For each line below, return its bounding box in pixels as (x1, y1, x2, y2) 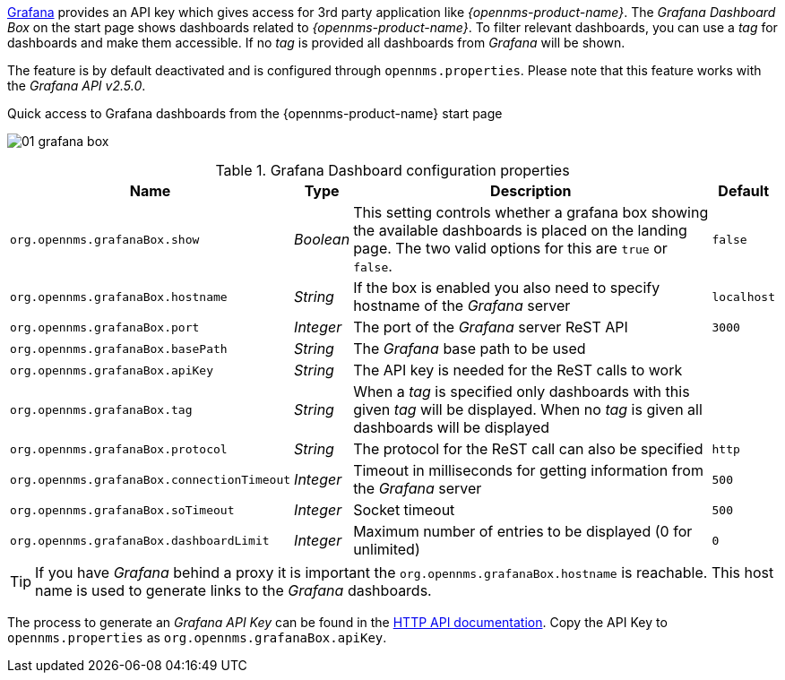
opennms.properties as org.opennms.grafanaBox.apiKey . (7, 630, 387, 645)
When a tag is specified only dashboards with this (353, 383, 690, 400)
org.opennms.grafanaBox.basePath (10, 341, 228, 356)
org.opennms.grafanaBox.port (10, 320, 200, 334)
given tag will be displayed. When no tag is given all (353, 400, 703, 418)
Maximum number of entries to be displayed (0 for (353, 522, 693, 540)
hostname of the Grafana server (353, 297, 571, 314)
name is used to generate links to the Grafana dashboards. (35, 581, 432, 599)
